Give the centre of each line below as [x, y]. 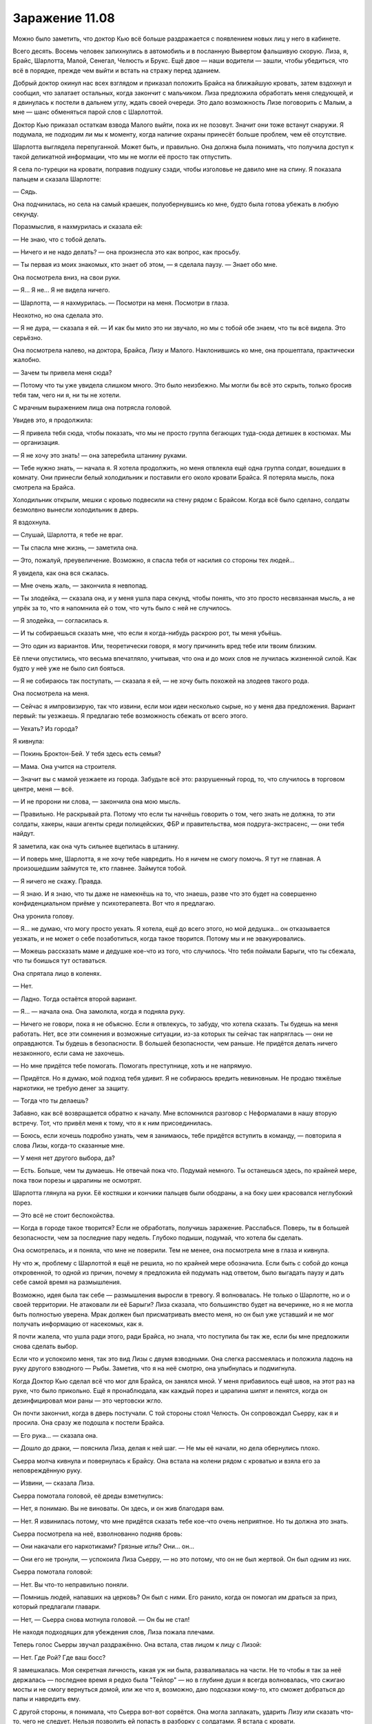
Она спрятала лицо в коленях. [57, 973]
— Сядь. [25, 192]
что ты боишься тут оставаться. [60, 961]
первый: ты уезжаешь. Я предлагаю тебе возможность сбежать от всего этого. [130, 716]
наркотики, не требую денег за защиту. [71, 1088]
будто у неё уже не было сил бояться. [69, 668]
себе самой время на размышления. [67, 1282]
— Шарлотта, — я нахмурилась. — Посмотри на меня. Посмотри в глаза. [121, 303]
